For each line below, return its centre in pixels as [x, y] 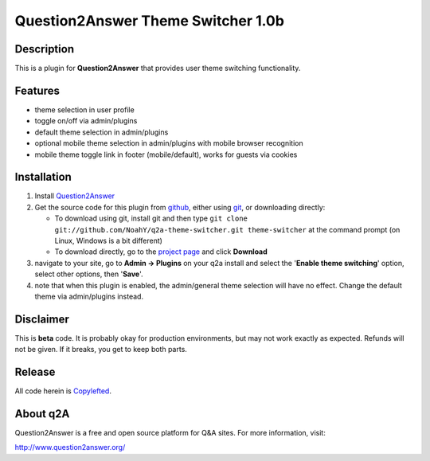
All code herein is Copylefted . [63, 391]
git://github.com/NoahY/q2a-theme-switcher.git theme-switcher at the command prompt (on [227, 229]
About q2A [42, 414]
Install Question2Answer [75, 196]
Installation [43, 177]
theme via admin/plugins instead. [89, 296]
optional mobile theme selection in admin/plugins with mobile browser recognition [169, 143]
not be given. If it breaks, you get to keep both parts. [101, 350]
